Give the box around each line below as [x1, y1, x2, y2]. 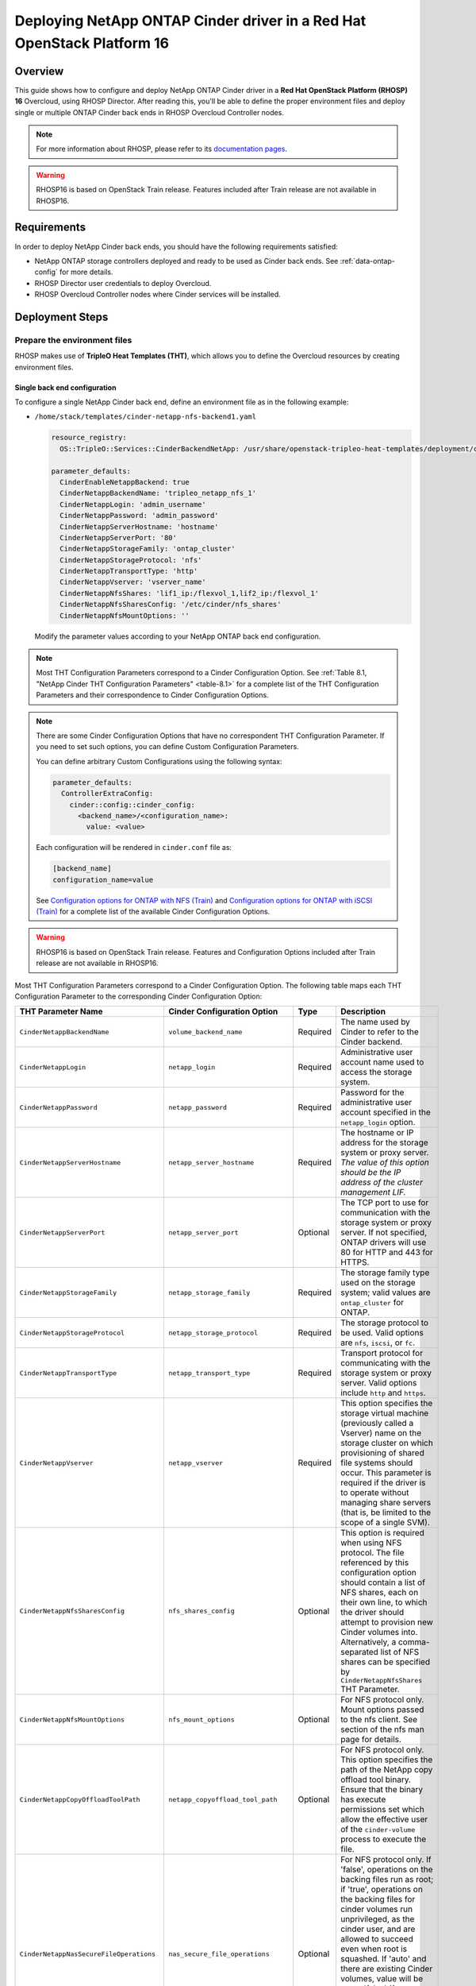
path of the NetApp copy [340, 1764, 433, 1775]
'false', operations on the [340, 1864, 433, 1875]
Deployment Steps [14, 310, 109, 323]
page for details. [340, 1734, 402, 1745]
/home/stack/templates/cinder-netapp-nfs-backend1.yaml [34, 412, 257, 421]
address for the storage [340, 1137, 428, 1148]
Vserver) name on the [340, 1428, 422, 1439]
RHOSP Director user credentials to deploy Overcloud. [34, 278, 212, 288]
